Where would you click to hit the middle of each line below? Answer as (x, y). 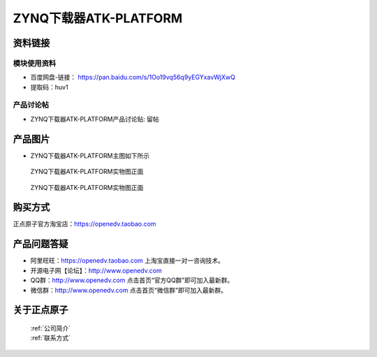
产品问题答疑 (40, 244)
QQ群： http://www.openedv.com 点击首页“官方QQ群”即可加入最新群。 (132, 280)
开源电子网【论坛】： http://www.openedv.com (96, 270)
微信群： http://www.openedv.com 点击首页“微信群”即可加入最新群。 (128, 290)
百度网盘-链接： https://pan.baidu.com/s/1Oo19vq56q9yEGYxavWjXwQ (133, 78)
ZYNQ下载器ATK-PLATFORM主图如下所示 (90, 155)
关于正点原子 (40, 310)
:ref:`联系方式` (51, 338)
